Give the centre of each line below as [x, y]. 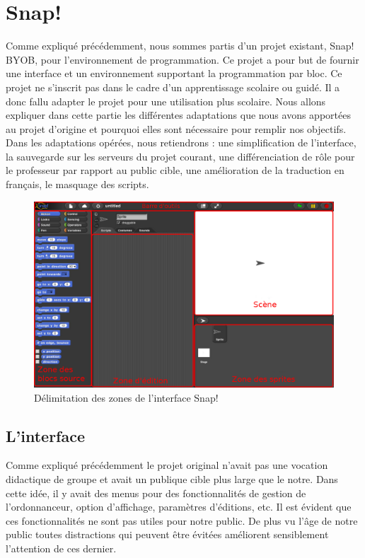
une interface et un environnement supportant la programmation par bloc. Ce [174, 73]
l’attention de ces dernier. [61, 548]
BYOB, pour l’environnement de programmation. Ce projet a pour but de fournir [182, 59]
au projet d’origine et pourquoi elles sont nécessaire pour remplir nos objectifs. [176, 128]
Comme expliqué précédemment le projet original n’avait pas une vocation [167, 465]
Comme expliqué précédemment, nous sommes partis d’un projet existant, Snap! [180, 46]
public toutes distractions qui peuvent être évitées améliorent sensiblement [167, 534]
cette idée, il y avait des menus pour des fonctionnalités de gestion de [156, 493]
